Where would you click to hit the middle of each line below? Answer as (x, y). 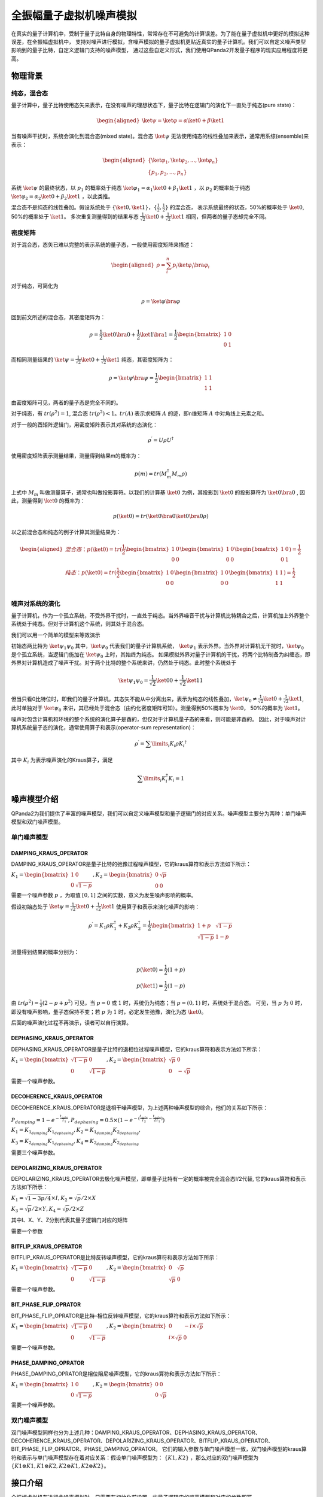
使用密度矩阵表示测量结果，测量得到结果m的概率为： (76, 456)
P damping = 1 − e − (35, 1120)
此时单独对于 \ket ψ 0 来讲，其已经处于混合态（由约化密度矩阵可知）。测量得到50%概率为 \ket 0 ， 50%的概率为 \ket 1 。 (157, 708)
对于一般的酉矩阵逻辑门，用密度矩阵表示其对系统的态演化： (84, 425)
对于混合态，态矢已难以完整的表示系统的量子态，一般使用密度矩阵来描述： (103, 245)
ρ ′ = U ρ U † (161, 440)
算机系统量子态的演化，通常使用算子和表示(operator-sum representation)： (104, 727)
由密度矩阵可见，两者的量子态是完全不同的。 (66, 402)
